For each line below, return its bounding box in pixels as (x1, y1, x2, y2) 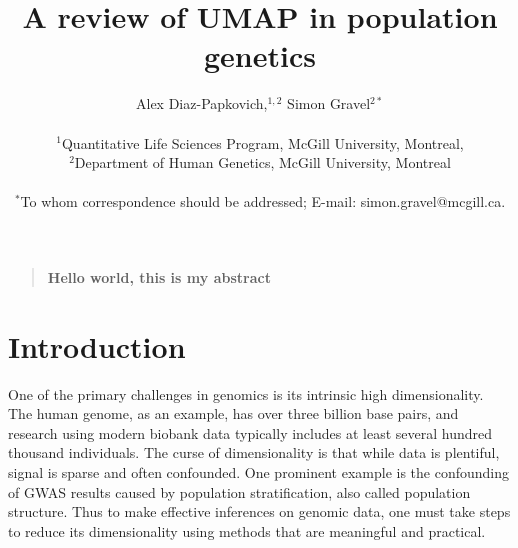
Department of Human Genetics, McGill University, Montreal (74, 152, 451, 173)
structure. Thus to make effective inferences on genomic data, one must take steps (8, 501, 511, 522)
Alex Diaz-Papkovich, (136, 93, 268, 114)
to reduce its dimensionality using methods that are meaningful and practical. (8, 520, 486, 541)
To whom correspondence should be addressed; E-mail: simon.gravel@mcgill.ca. (20, 191, 506, 212)
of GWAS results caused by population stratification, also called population (8, 481, 471, 502)
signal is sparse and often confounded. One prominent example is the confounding (8, 461, 510, 482)
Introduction (8, 325, 186, 366)
